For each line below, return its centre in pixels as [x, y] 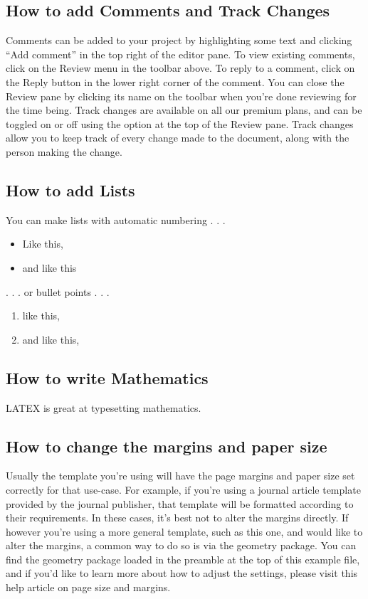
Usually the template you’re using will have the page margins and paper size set [180, 476]
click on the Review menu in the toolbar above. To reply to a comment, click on [180, 68]
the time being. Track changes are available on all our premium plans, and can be [184, 110]
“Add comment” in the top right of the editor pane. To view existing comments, [180, 54]
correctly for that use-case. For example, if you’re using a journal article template [183, 489]
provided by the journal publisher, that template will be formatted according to [180, 503]
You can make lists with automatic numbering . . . [116, 219]
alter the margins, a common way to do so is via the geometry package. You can [181, 545]
